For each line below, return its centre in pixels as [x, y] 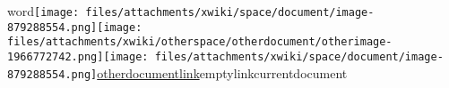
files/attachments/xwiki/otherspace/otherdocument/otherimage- [200, 42]
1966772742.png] [56, 56]
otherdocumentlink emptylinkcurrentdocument [222, 72]
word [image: [43, 11]
